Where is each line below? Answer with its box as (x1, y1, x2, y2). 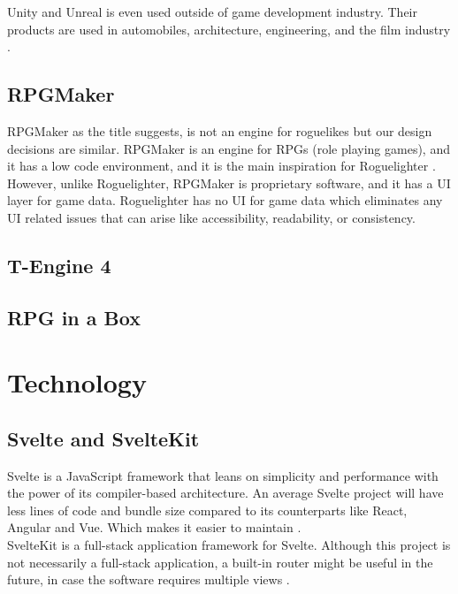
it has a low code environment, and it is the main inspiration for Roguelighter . (7, 156, 436, 175)
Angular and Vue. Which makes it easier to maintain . (7, 518, 302, 537)
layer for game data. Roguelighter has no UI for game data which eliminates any (7, 191, 443, 209)
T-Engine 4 (7, 251, 111, 278)
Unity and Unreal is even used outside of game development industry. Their (7, 3, 417, 20)
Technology (7, 364, 147, 400)
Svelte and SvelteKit (7, 424, 200, 452)
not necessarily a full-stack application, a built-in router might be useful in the (7, 552, 433, 571)
